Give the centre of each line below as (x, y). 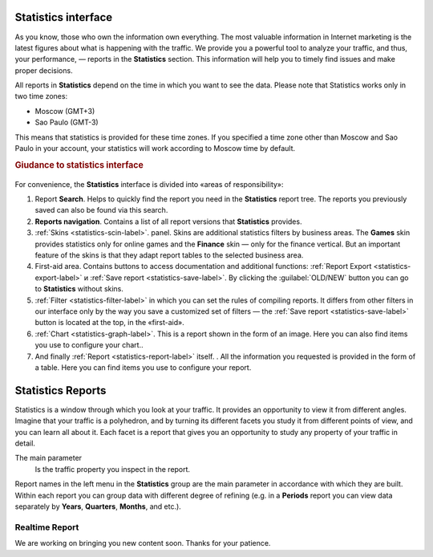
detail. (25, 443)
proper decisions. (44, 70)
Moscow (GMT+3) (65, 111)
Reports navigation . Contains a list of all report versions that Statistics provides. (168, 222)
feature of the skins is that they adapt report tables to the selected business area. (169, 255)
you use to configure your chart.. (89, 345)
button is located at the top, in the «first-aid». (109, 323)
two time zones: (41, 96)
